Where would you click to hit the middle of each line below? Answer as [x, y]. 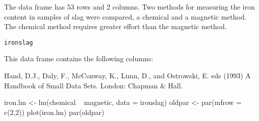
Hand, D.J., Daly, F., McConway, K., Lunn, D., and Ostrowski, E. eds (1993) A [127, 76]
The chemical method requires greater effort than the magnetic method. [115, 26]
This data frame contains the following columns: [79, 58]
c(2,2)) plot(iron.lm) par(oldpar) [54, 112]
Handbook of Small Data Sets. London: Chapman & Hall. [94, 85]
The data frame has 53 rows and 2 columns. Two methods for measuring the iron [129, 7]
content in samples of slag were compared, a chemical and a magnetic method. [125, 16]
